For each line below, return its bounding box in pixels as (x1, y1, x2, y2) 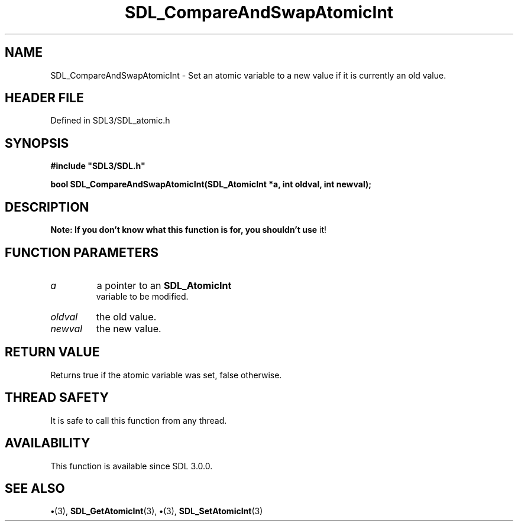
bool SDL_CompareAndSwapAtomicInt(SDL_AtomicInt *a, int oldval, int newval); (50, 179, 372, 190)
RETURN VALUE (5, 345, 100, 360)
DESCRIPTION (5, 199, 89, 215)
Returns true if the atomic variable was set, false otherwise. (50, 369, 282, 380)
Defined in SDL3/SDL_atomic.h (50, 115, 170, 126)
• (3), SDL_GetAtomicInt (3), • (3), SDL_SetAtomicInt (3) (50, 506, 263, 517)
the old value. (96, 310, 157, 323)
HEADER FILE (5, 90, 84, 106)
